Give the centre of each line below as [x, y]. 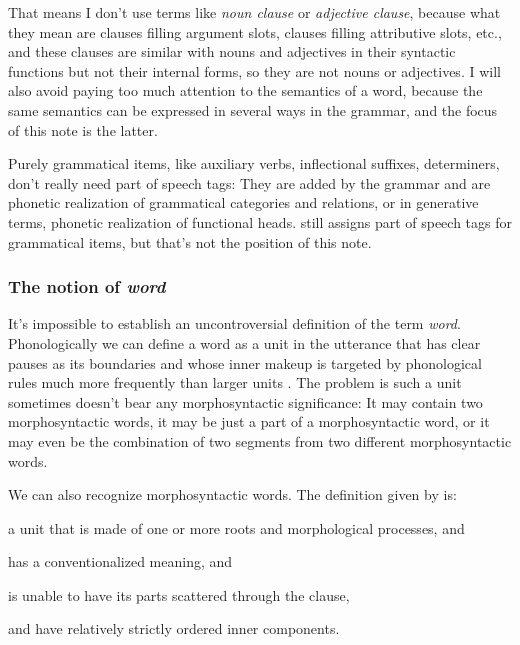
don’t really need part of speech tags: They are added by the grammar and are [249, 182]
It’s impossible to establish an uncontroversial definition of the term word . [234, 323]
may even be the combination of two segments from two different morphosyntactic [260, 440]
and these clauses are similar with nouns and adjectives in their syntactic [232, 51]
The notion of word [87, 286]
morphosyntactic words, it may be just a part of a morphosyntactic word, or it [249, 421]
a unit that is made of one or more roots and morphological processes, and [236, 527]
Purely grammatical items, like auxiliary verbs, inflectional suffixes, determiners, [254, 163]
